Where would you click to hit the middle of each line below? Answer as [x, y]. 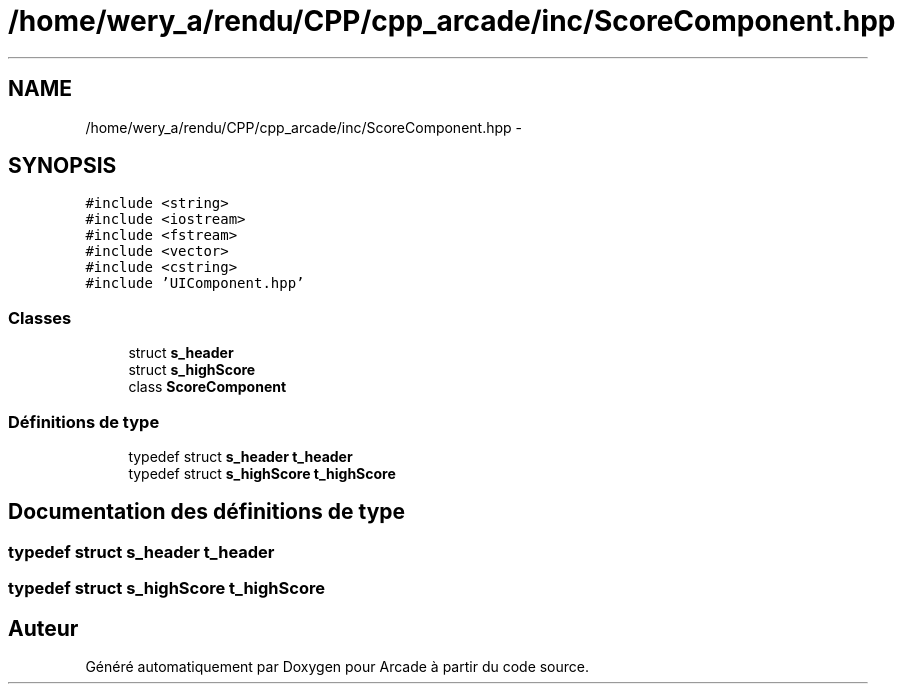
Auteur [43, 628]
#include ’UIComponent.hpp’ [195, 283]
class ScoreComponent [207, 387]
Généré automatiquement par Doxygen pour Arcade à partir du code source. [337, 666]
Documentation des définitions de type [207, 512]
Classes [40, 317]
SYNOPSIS [62, 166]
